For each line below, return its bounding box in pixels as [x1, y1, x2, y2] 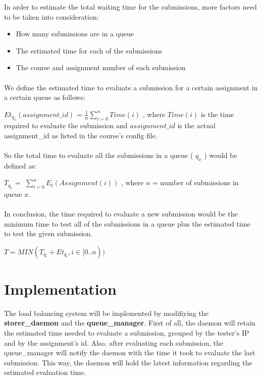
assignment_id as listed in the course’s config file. [4, 130, 158, 140]
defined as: [4, 160, 37, 171]
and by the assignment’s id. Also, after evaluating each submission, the [4, 337, 224, 348]
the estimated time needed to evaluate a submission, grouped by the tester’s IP [4, 328, 249, 338]
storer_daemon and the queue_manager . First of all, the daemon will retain [4, 317, 255, 328]
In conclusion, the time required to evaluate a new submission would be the [4, 208, 238, 219]
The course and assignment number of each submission [16, 62, 186, 73]
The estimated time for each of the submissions [16, 45, 163, 56]
